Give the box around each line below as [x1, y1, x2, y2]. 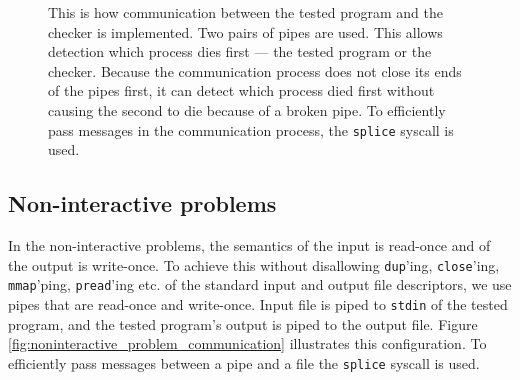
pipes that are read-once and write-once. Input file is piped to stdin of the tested [8, 293, 508, 314]
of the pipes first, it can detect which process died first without [48, 80, 435, 101]
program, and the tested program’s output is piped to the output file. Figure [8, 313, 478, 334]
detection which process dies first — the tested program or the [48, 41, 432, 62]
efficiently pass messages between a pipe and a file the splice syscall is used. [8, 352, 480, 373]
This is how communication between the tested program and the [48, 2, 443, 22]
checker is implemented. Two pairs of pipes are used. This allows [48, 21, 443, 42]
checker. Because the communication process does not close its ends [48, 60, 462, 81]
